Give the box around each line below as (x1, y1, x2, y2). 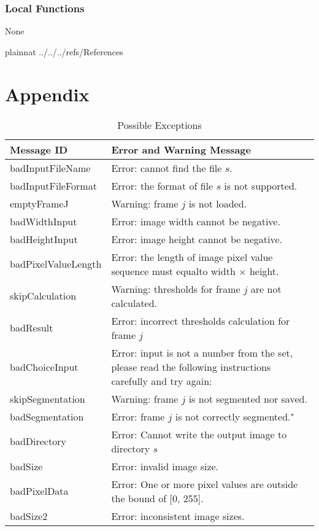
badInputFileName (10, 160, 91, 175)
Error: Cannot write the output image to (111, 427, 287, 441)
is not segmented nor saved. (188, 391, 307, 406)
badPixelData (10, 484, 69, 498)
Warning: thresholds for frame (111, 281, 240, 296)
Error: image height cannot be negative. (111, 231, 282, 246)
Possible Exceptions (117, 117, 202, 132)
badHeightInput (10, 231, 78, 246)
